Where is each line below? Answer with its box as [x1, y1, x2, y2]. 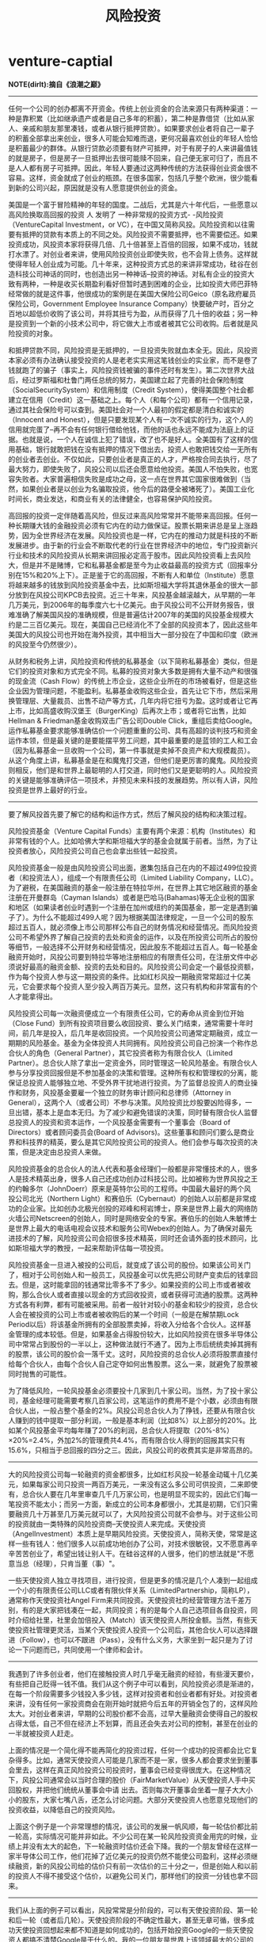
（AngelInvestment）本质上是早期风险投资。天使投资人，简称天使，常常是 [8, 1528, 251, 1538]
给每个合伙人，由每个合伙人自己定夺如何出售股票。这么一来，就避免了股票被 [8, 1359, 258, 1368]
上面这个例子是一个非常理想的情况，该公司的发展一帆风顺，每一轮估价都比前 [8, 1822, 258, 1831]
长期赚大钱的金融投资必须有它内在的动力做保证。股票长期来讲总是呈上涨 [14, 521, 251, 530]
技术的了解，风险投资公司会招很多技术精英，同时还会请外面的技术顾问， [14, 1233, 251, 1242]
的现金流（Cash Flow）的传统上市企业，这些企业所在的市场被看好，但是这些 [8, 676, 257, 685]
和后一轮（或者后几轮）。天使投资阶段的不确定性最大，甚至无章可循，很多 [8, 1915, 248, 1925]
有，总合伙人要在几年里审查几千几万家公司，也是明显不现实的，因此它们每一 [8, 1489, 258, 1498]
